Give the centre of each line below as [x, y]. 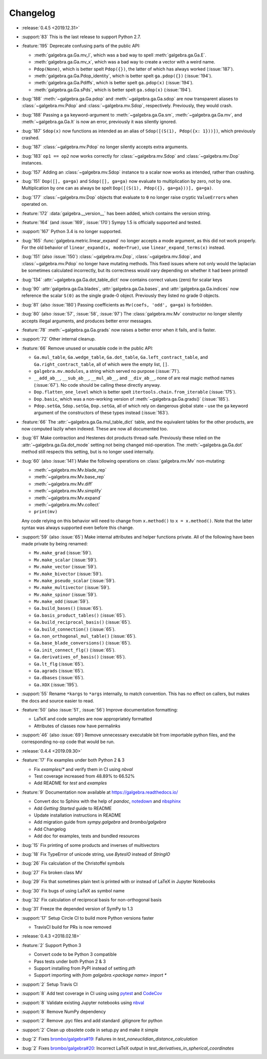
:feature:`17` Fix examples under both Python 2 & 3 [73, 760]
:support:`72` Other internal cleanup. [59, 339]
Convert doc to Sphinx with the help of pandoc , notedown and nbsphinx [107, 801]
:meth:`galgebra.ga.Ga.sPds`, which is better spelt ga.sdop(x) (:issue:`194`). [113, 90]
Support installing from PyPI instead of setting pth [85, 968]
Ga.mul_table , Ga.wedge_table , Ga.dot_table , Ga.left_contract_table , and [121, 357]
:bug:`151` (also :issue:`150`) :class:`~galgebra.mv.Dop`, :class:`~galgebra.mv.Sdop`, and [111, 257]
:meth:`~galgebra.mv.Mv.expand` [68, 498]
